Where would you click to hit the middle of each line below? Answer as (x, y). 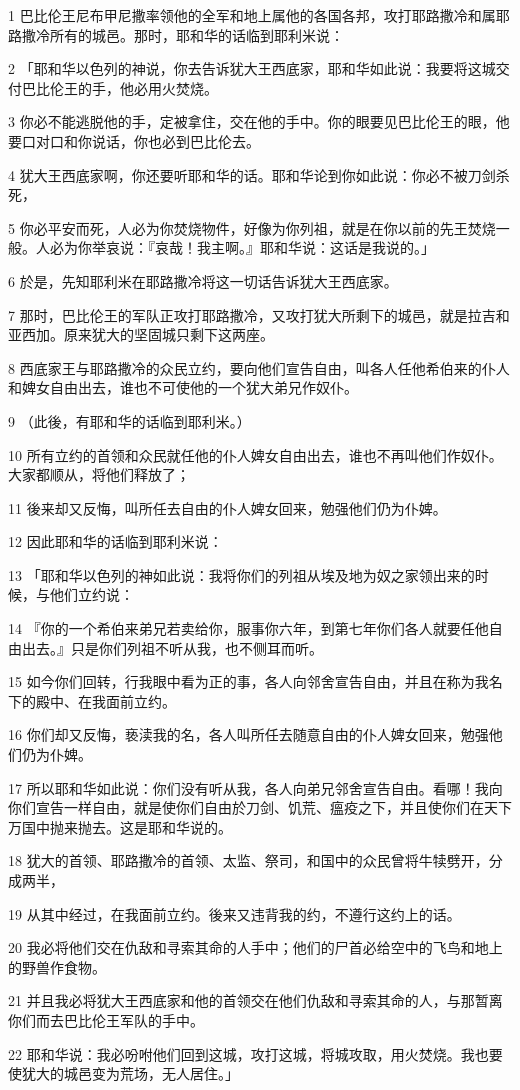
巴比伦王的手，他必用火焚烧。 (119, 87)
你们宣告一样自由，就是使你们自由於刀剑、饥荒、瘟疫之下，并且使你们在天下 (260, 807)
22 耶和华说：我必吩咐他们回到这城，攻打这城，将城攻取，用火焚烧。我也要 (255, 1053)
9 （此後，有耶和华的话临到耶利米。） (129, 420)
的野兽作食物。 (57, 966)
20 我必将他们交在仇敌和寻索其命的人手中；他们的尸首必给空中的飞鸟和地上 (255, 947)
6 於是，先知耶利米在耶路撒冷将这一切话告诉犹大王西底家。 (203, 280)
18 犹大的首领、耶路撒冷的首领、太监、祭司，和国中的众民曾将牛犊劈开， (248, 860)
